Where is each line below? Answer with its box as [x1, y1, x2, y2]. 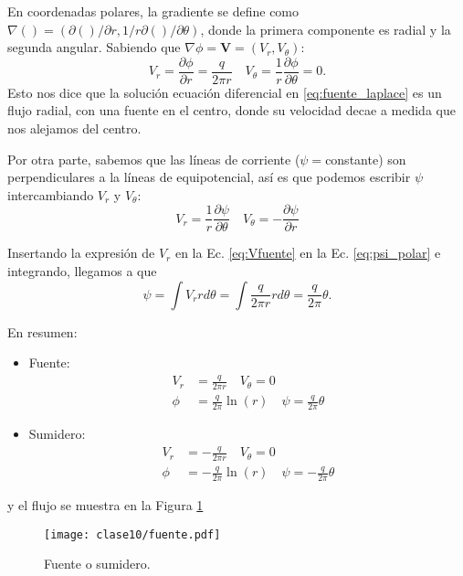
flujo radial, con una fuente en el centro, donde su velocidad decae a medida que [7, 101, 456, 120]
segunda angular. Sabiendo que [7, 37, 181, 57]
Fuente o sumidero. [44, 554, 151, 573]
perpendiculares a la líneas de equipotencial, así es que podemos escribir [7, 167, 411, 187]
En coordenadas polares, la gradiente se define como [7, 2, 300, 20]
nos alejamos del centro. [7, 119, 142, 138]
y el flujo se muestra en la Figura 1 [7, 496, 204, 515]
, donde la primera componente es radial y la [200, 19, 451, 38]
